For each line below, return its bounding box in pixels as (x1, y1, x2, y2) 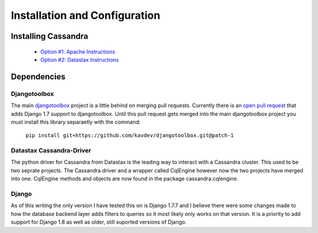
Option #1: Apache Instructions (40, 48, 115, 55)
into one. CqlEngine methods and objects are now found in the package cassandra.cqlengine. (11, 175, 238, 182)
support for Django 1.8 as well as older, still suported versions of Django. (11, 218, 187, 226)
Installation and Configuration (11, 9, 161, 22)
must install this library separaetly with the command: (11, 118, 141, 125)
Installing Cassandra (11, 31, 88, 41)
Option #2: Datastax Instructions (40, 56, 119, 63)
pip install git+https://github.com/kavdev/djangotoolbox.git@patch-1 (25, 132, 234, 139)
